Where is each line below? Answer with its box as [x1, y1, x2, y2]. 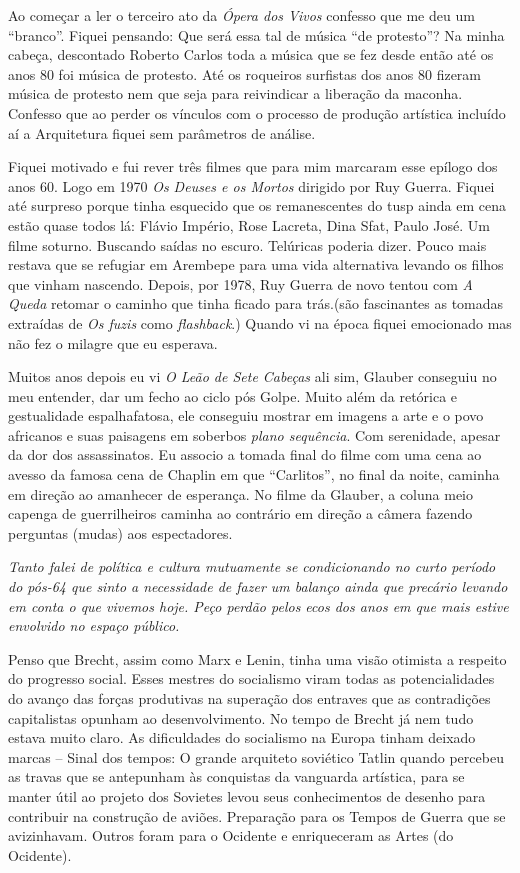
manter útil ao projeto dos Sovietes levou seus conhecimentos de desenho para [8, 785, 486, 806]
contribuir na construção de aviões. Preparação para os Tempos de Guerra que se [8, 805, 506, 826]
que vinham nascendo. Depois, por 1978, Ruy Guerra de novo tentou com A [8, 273, 473, 294]
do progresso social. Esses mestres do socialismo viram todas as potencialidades [8, 668, 495, 689]
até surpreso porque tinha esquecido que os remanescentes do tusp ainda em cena [8, 195, 507, 216]
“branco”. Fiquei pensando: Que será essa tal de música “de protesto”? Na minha [8, 24, 505, 45]
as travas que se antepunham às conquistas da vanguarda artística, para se [8, 766, 465, 787]
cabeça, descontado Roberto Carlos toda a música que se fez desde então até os [8, 44, 494, 65]
